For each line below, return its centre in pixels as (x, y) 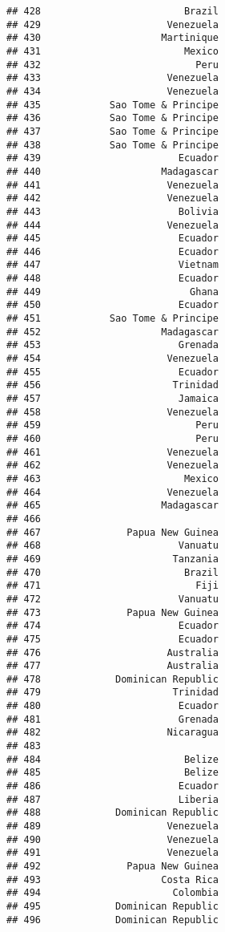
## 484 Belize (112, 759)
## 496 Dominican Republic (112, 920)
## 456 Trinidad (112, 385)
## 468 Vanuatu (112, 546)
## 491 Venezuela (112, 853)
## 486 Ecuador (112, 786)
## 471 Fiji (112, 586)
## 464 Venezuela (112, 492)
